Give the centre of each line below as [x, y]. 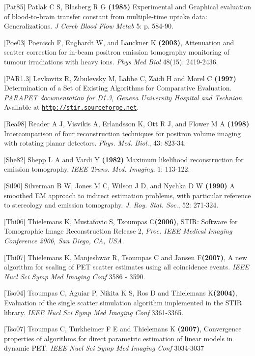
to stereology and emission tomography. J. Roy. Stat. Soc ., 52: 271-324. [111, 205]
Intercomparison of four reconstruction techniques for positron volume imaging [123, 133]
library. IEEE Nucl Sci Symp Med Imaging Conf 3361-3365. [94, 312]
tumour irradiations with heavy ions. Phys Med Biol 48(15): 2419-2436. [111, 61]
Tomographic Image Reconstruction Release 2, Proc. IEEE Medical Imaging [118, 231]
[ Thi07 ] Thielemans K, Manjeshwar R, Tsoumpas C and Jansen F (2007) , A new [126, 257]
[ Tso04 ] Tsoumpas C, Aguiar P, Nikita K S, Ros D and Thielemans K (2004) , [121, 293]
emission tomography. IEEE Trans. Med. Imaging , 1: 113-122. [97, 169]
